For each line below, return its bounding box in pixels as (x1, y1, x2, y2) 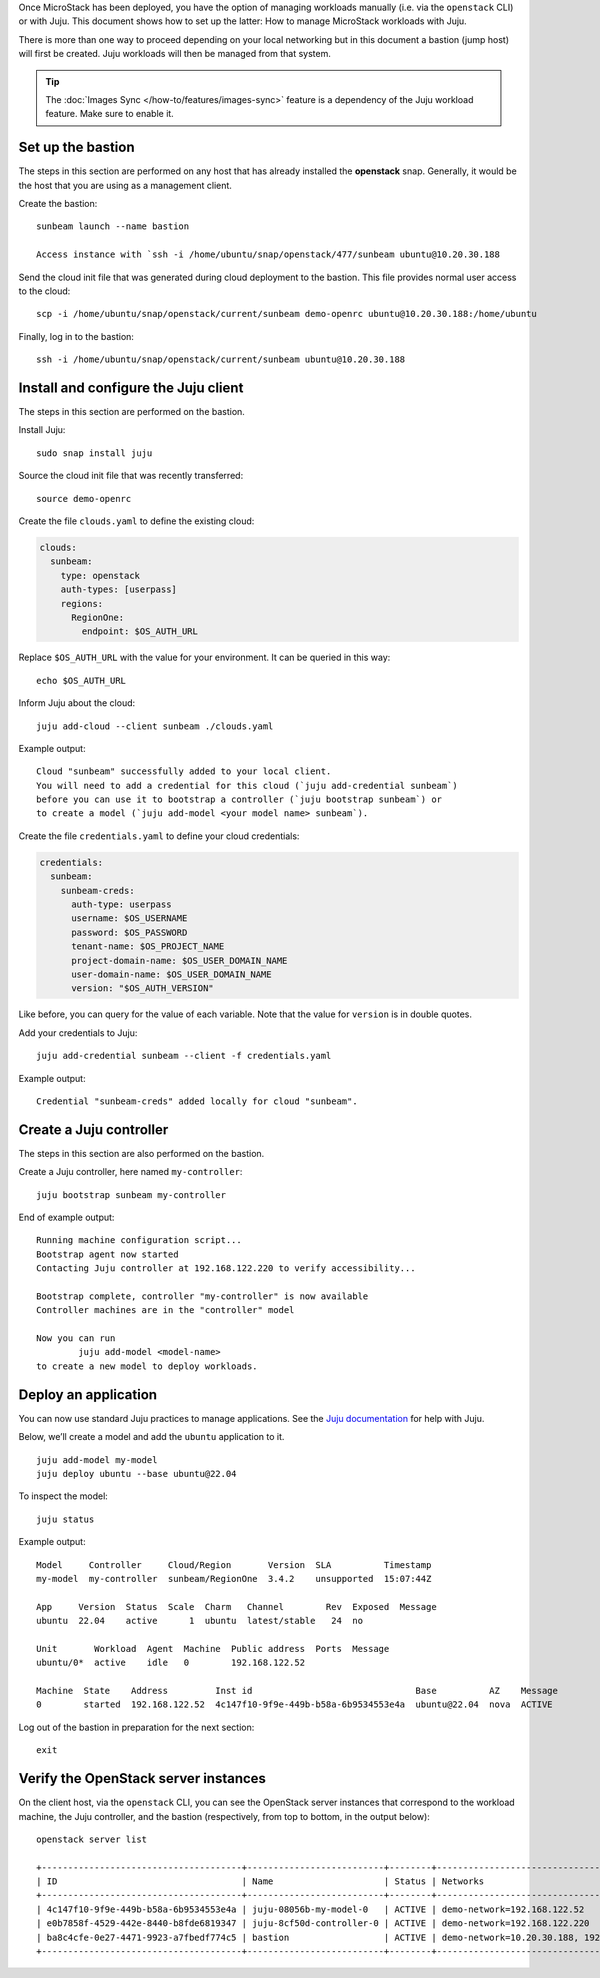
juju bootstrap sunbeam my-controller (36, 1189, 227, 1200)
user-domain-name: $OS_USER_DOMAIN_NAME (71, 968, 272, 980)
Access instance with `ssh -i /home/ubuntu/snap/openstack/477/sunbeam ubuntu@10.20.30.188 (36, 249, 500, 260)
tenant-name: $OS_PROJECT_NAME (71, 941, 225, 952)
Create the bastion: (18, 198, 98, 210)
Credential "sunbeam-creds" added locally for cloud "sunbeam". (36, 1095, 359, 1107)
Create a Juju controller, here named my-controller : (18, 1166, 243, 1178)
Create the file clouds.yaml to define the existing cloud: (18, 515, 255, 527)
